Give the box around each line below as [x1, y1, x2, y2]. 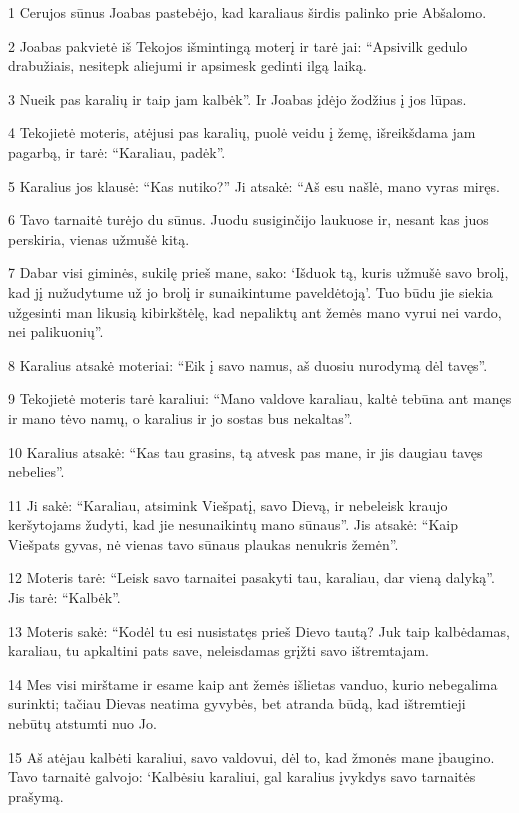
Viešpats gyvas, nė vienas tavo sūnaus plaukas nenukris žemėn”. [8, 533, 399, 554]
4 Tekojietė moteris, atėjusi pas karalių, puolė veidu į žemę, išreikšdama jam [8, 122, 476, 143]
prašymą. [8, 785, 64, 806]
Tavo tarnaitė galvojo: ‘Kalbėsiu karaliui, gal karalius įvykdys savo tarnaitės [8, 766, 476, 787]
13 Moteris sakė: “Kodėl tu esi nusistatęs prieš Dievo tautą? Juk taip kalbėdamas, [8, 620, 510, 641]
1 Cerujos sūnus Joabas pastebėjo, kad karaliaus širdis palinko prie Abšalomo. [8, 2, 487, 22]
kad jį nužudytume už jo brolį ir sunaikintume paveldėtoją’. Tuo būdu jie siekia [8, 281, 493, 302]
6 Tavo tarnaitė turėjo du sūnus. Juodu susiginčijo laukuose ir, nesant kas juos [8, 209, 489, 230]
